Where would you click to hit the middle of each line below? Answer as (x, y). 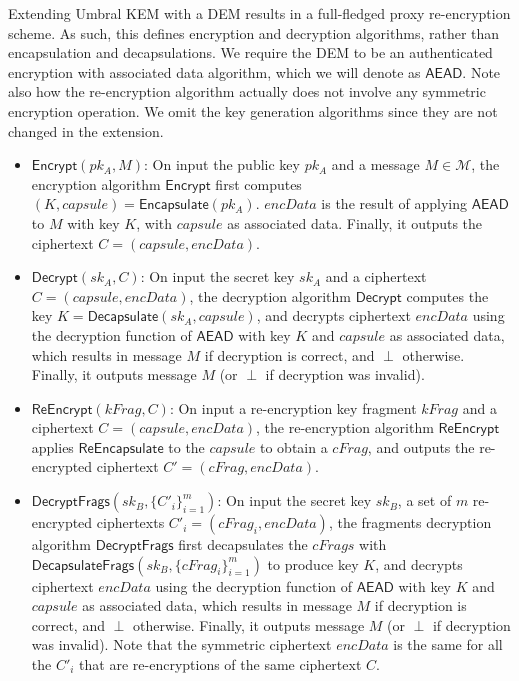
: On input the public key (221, 164)
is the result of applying (394, 203)
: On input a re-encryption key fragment (293, 407)
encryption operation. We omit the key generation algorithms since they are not (253, 110)
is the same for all (448, 644)
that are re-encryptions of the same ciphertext (220, 664)
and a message (375, 164)
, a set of (424, 500)
